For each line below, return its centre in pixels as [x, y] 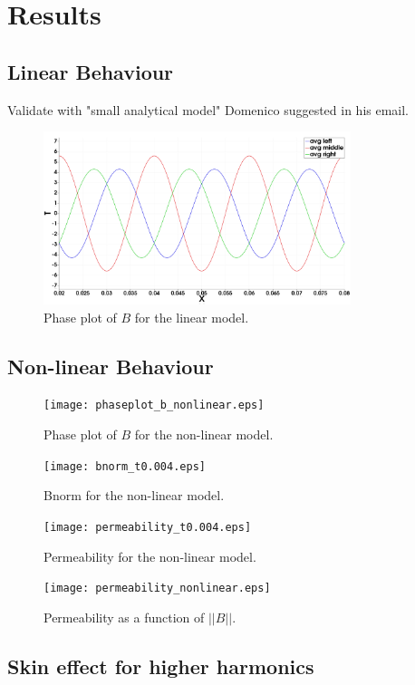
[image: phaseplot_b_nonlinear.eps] [154, 405]
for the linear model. [192, 317]
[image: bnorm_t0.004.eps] [125, 466]
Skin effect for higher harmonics [161, 666]
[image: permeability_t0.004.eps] [148, 527]
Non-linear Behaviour [111, 366]
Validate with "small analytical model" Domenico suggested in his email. [208, 109]
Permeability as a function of [124, 617]
